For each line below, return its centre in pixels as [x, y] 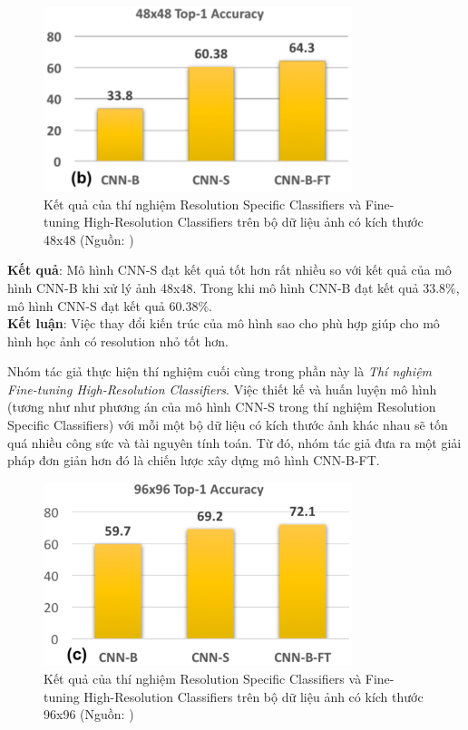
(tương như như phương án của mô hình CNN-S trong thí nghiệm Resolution [222, 407]
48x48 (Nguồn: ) [89, 239]
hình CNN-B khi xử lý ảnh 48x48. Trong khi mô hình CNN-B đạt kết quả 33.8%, [234, 287]
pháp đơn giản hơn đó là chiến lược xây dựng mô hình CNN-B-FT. [194, 460]
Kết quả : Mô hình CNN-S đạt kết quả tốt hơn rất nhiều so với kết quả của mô [229, 270]
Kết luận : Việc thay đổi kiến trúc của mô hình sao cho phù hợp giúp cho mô [224, 323]
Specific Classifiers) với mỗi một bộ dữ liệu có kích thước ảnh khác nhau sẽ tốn [228, 425]
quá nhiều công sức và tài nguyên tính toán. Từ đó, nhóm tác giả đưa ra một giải [234, 442]
